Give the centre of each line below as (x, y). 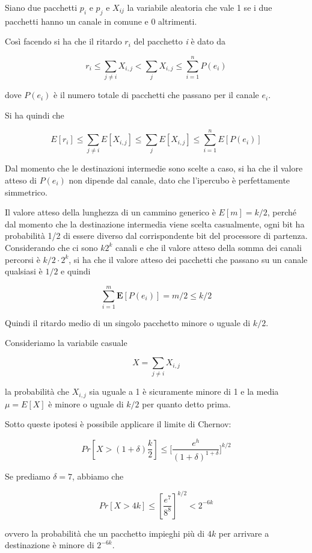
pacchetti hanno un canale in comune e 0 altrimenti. (101, 21)
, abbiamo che (98, 476)
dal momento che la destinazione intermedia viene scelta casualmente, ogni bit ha (155, 224)
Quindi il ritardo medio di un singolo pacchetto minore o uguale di (128, 322)
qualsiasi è (24, 271)
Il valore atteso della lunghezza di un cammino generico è (110, 212)
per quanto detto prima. (186, 403)
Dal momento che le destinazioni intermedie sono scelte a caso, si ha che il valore (154, 168)
